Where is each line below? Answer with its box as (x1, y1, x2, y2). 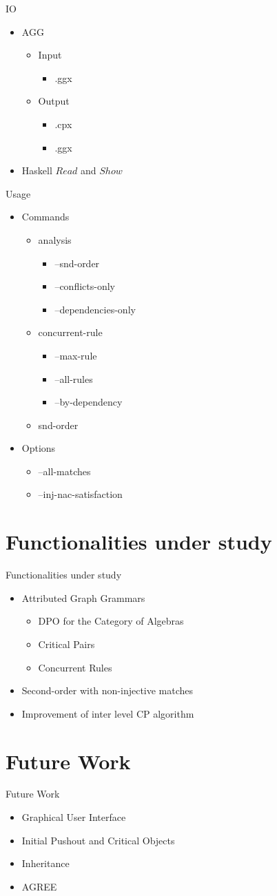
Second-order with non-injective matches (21, 683, 194, 698)
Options (21, 441, 56, 455)
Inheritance (21, 856, 70, 871)
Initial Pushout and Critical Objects (21, 833, 175, 847)
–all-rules (54, 371, 93, 386)
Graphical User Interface (21, 810, 126, 824)
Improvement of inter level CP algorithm (21, 706, 194, 720)
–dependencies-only (54, 302, 136, 316)
